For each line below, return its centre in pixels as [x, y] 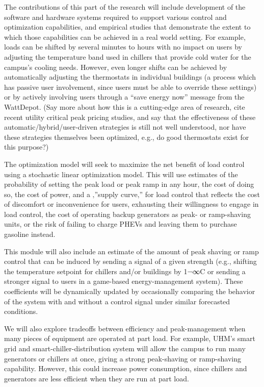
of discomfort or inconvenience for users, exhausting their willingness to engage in [131, 204]
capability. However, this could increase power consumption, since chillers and [126, 368]
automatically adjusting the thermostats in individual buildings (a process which [130, 77]
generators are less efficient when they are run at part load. [97, 378]
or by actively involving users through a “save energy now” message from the [124, 97]
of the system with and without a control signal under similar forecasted [117, 301]
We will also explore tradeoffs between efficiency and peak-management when [125, 328]
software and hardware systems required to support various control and [115, 17]
